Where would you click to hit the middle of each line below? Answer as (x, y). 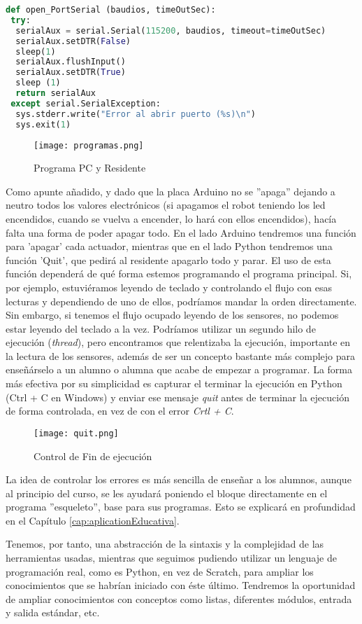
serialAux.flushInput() (71, 62)
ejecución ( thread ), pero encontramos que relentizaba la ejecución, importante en (178, 342)
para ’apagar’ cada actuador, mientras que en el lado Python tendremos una (169, 246)
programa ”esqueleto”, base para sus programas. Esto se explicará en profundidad (181, 507)
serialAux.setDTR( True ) (71, 72)
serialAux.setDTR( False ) (73, 41)
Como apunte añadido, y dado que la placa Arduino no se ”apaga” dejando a (171, 191)
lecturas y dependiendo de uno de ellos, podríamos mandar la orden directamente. (181, 301)
